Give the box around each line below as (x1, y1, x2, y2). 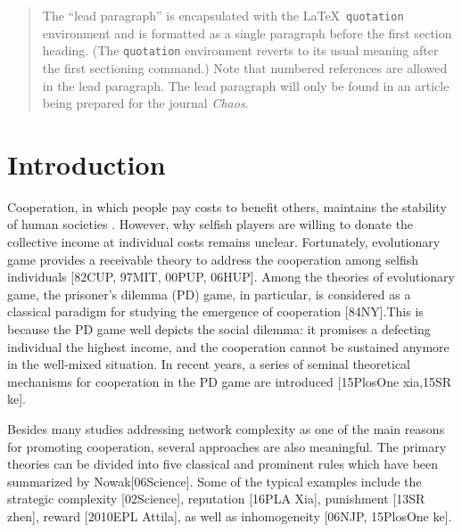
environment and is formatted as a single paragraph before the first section (42, 23, 452, 42)
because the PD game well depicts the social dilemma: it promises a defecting (7, 319, 431, 338)
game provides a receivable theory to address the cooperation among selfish (7, 250, 418, 268)
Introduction (7, 145, 166, 182)
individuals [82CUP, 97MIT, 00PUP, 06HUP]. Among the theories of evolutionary (7, 267, 455, 286)
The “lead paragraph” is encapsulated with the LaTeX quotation (42, 6, 404, 24)
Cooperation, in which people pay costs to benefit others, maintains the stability (7, 197, 447, 216)
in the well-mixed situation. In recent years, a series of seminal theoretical (7, 355, 410, 373)
